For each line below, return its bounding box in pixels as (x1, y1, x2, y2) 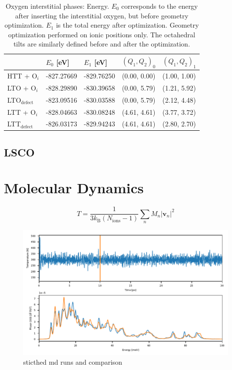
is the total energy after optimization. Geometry (56, 20, 199, 30)
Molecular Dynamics (4, 178, 144, 198)
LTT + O (7, 107, 36, 117)
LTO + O (7, 82, 36, 92)
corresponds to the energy (121, 1, 198, 11)
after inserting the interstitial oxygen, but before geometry (15, 10, 188, 20)
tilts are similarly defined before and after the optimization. (13, 39, 190, 49)
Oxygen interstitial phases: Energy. (5, 1, 109, 11)
